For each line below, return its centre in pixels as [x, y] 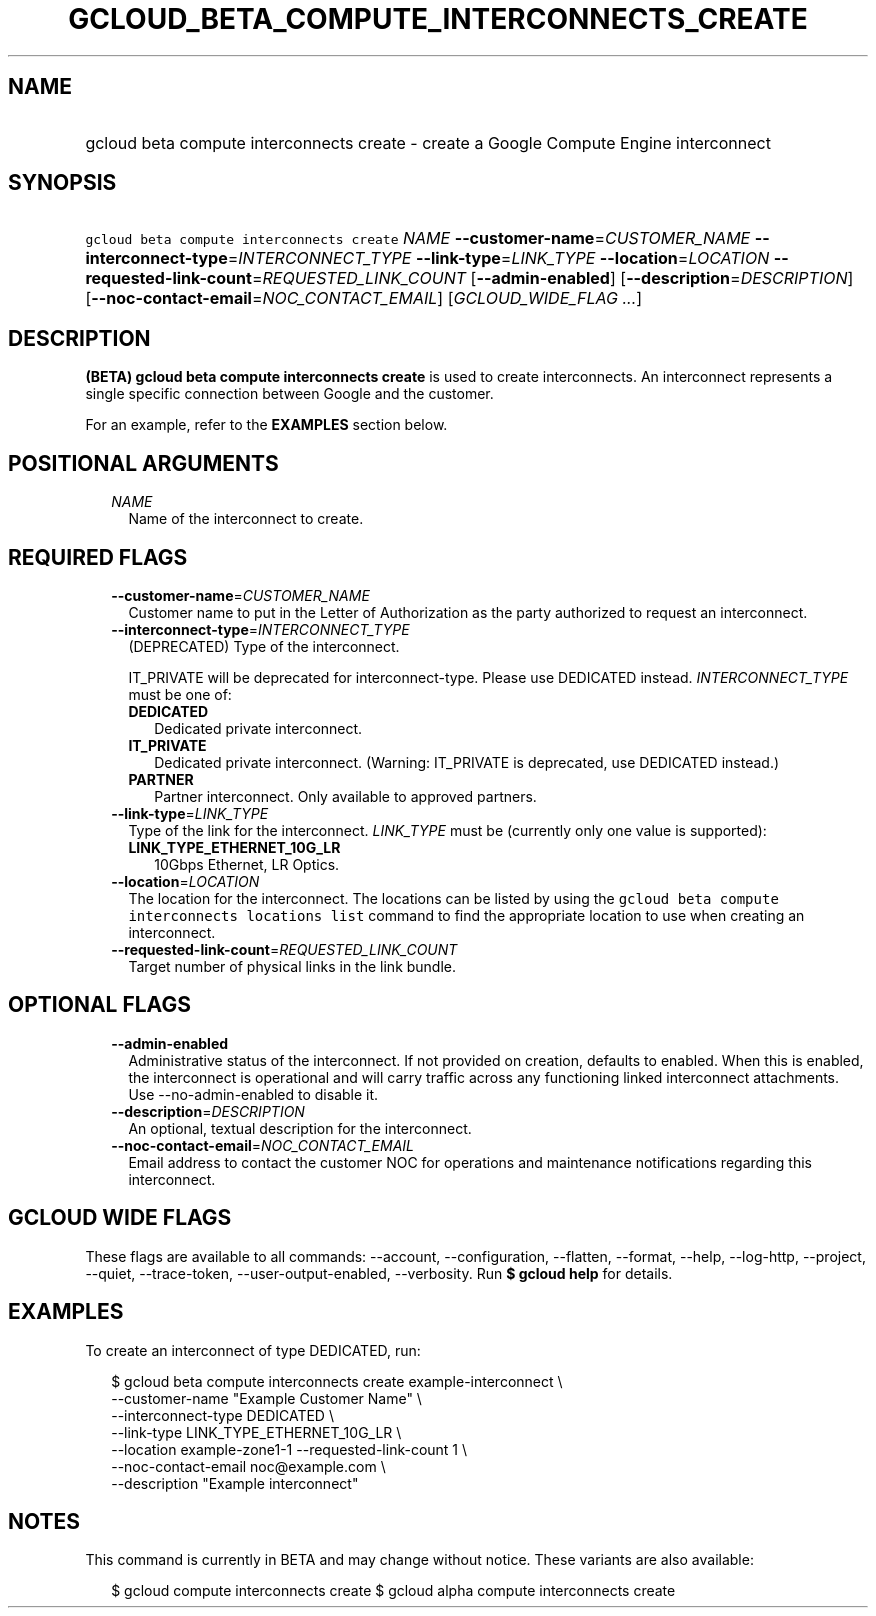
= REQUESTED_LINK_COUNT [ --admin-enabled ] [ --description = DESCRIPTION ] [552, 278]
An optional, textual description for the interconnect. [300, 1128]
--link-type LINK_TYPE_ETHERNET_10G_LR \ [256, 1432]
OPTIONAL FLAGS [99, 1005]
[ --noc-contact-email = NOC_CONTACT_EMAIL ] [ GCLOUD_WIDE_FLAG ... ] [364, 298]
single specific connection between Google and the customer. [289, 394]
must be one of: [180, 694]
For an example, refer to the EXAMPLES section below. [266, 425]
